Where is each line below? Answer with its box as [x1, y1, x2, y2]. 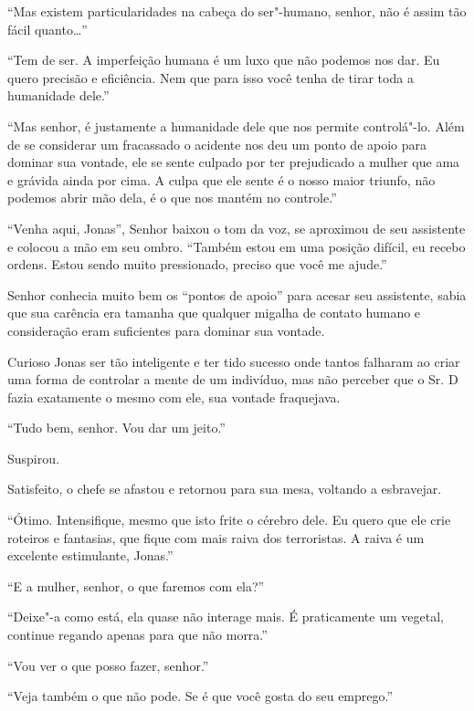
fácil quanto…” [7, 19, 88, 38]
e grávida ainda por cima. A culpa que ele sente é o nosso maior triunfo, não [7, 170, 436, 189]
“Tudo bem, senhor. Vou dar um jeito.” [7, 418, 226, 437]
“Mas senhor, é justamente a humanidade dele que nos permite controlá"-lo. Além [7, 116, 465, 135]
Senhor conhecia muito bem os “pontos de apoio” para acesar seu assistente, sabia [7, 285, 467, 304]
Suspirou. [7, 448, 59, 467]
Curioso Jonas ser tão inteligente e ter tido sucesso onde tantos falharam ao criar [7, 351, 460, 371]
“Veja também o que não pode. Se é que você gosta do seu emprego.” [7, 686, 394, 706]
